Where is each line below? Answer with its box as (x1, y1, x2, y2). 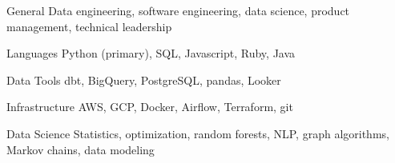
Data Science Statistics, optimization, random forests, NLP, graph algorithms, (6, 125, 389, 141)
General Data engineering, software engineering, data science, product (6, 2, 350, 18)
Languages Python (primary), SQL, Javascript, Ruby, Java (6, 45, 296, 62)
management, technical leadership (6, 18, 172, 34)
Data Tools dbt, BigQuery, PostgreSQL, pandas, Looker (6, 71, 281, 88)
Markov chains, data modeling (6, 141, 155, 157)
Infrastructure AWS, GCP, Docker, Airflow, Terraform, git (6, 98, 293, 115)
